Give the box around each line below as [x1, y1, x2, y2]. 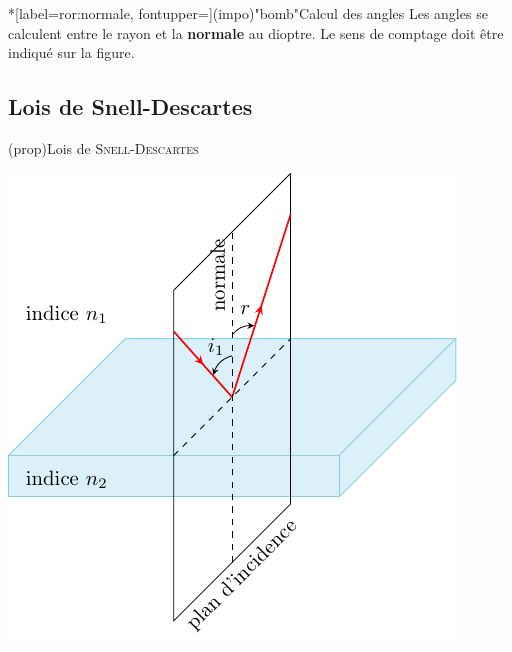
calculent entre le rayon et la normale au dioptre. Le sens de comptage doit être [8, 22, 504, 43]
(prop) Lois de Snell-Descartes [8, 137, 199, 158]
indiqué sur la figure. [8, 42, 135, 63]
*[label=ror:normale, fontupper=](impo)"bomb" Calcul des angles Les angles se [8, 3, 488, 23]
